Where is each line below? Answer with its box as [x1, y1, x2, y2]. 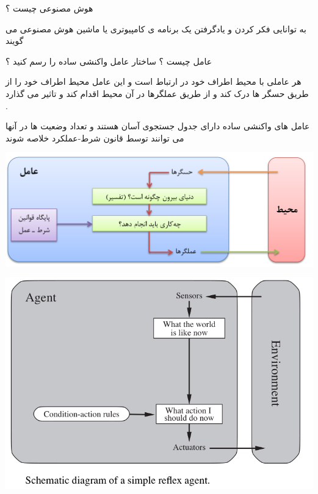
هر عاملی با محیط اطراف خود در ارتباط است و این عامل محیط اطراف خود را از [5, 75, 302, 88]
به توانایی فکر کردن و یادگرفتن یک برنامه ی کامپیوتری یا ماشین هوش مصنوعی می [5, 22, 306, 35]
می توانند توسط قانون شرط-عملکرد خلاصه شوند [5, 131, 184, 144]
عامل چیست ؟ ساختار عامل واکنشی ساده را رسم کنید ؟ [5, 54, 212, 67]
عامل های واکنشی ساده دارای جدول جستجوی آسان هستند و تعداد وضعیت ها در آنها [5, 120, 310, 132]
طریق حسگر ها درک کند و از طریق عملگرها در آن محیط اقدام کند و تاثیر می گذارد [5, 87, 309, 99]
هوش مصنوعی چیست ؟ [5, 2, 93, 14]
